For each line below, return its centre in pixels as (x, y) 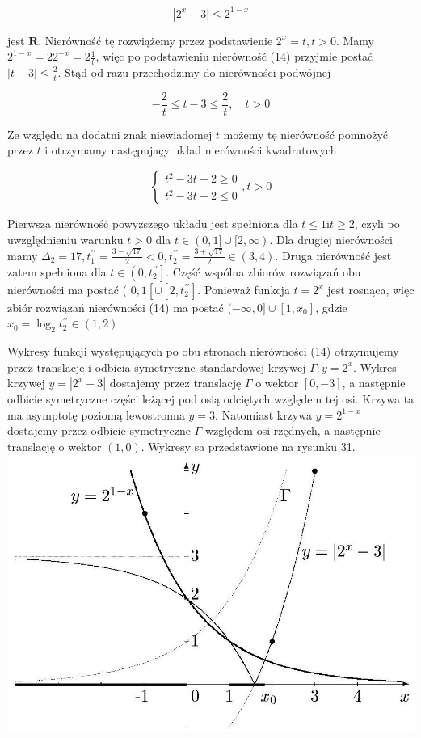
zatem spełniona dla (57, 271)
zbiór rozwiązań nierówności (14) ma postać (116, 307)
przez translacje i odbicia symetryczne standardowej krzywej (157, 367)
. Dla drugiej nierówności (331, 239)
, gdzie (331, 307)
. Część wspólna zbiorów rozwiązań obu (263, 271)
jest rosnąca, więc (371, 289)
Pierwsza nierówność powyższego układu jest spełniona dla (153, 223)
